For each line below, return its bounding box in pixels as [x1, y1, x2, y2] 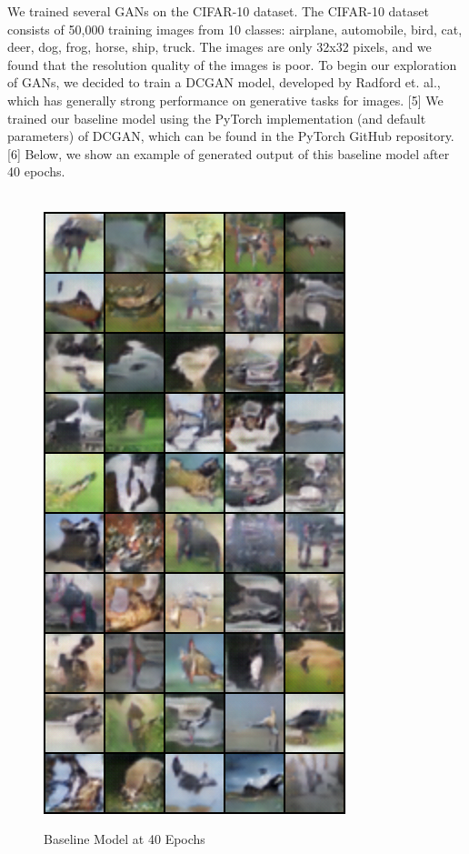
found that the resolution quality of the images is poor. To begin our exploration [7, 55, 457, 74]
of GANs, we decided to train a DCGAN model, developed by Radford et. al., [7, 73, 441, 92]
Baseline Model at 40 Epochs [44, 829, 205, 849]
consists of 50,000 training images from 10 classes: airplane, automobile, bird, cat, [7, 19, 463, 38]
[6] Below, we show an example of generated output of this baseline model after [7, 144, 450, 163]
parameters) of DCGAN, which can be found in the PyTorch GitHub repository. [7, 126, 454, 146]
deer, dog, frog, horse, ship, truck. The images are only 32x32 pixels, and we [7, 37, 432, 56]
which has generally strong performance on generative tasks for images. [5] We [7, 90, 444, 109]
